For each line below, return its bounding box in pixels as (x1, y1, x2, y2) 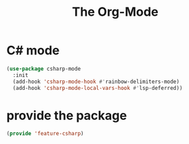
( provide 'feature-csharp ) (6, 130, 84, 137)
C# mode (6, 43, 60, 58)
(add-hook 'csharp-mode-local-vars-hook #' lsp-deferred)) (12, 84, 183, 91)
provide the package (6, 108, 127, 123)
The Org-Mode (71, 4, 159, 20)
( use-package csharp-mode (6, 65, 81, 72)
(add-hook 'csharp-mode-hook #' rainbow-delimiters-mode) (12, 78, 180, 85)
